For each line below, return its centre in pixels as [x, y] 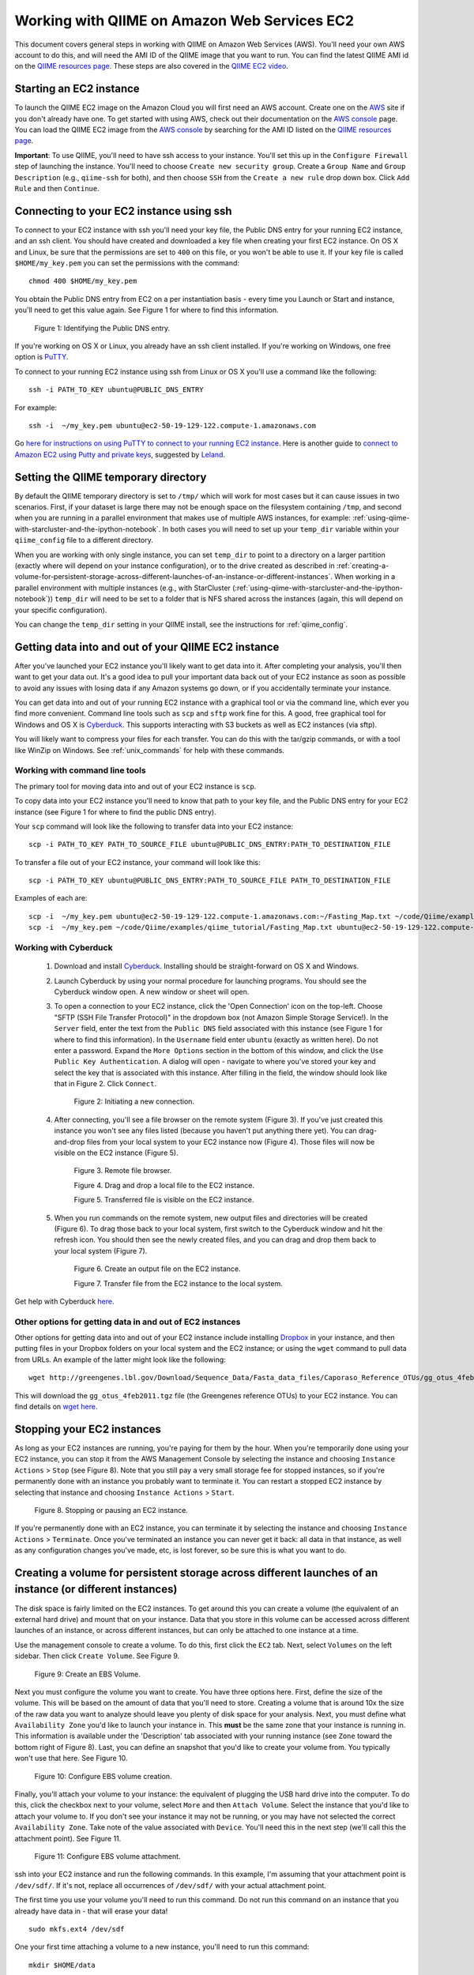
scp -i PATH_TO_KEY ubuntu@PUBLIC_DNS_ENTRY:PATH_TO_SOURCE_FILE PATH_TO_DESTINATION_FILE [210, 880]
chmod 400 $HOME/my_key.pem [83, 281]
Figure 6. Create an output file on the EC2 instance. [157, 1269]
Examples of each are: [51, 898]
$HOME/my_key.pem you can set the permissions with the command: [127, 263]
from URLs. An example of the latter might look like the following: [120, 1360]
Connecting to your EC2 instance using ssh [123, 211]
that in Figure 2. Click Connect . [105, 1084]
